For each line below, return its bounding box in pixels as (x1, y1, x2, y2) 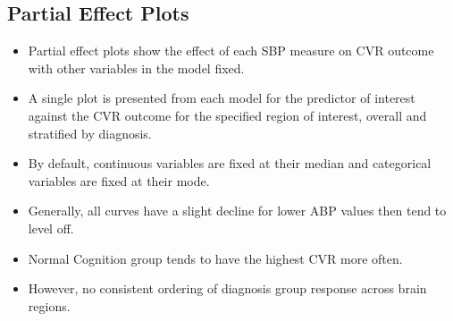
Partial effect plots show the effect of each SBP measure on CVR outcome (28, 41, 434, 60)
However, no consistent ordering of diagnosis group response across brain (28, 279, 427, 298)
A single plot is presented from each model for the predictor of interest (28, 89, 415, 107)
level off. (28, 218, 74, 237)
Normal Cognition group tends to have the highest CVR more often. (28, 249, 403, 267)
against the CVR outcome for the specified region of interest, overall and (28, 106, 427, 124)
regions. (28, 296, 71, 315)
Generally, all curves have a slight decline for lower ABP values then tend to (28, 201, 447, 220)
